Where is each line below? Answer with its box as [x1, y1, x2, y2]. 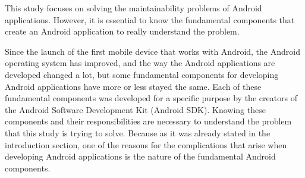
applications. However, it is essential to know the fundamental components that [5, 13, 295, 26]
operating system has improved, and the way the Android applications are [5, 57, 275, 69]
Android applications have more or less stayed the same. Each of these [5, 80, 262, 92]
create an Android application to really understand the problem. [5, 25, 240, 38]
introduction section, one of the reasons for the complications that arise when [5, 138, 287, 151]
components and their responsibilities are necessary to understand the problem [5, 115, 292, 127]
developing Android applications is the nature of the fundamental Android [5, 150, 276, 163]
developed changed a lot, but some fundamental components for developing [5, 68, 279, 80]
